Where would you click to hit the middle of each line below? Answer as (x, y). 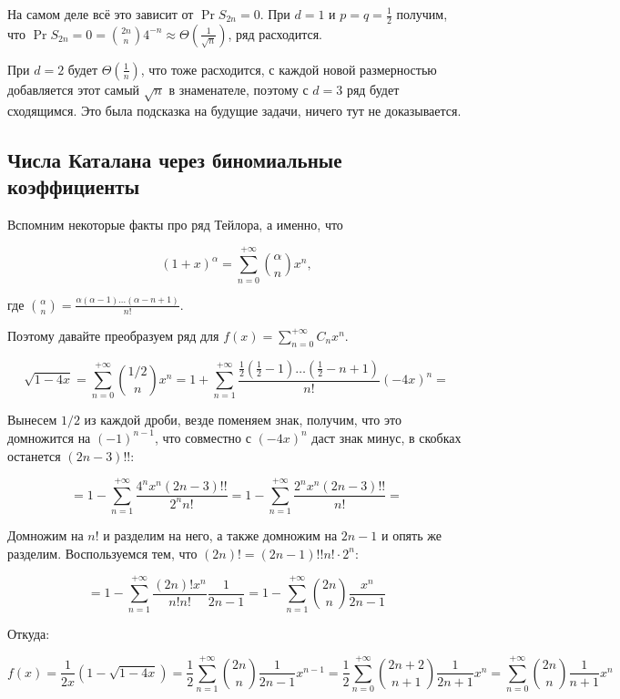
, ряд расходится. (275, 33)
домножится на (49, 437)
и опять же (411, 535)
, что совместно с (203, 437)
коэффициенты (74, 185)
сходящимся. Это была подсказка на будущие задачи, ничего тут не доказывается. (234, 110)
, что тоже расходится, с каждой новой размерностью (289, 69)
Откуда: (29, 633)
